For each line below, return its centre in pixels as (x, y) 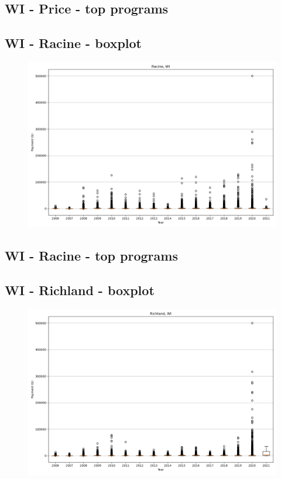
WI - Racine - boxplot (73, 43)
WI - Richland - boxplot (80, 290)
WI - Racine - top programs (91, 256)
